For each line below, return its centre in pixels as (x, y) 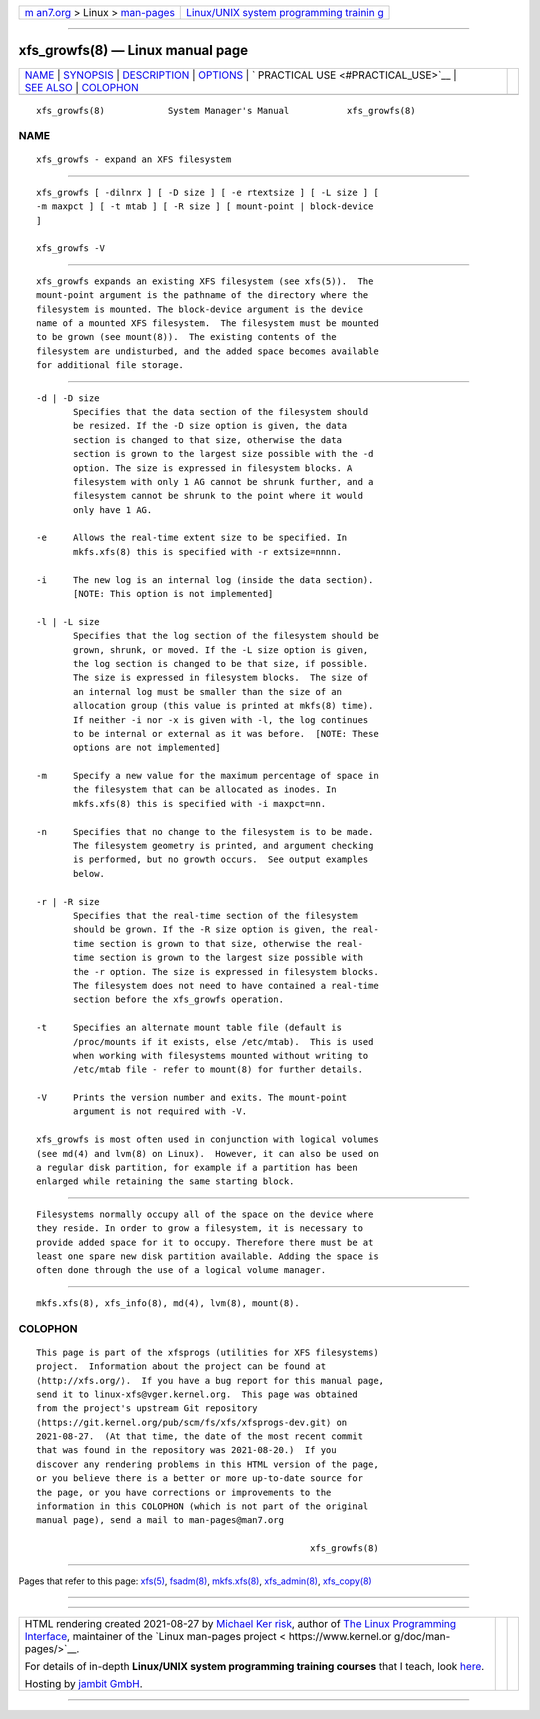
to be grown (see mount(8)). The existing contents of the (186, 337)
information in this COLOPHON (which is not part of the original (202, 1506)
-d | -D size (68, 398)
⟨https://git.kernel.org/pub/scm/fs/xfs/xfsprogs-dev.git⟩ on (192, 1422)
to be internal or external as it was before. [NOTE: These (226, 733)
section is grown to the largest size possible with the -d (223, 454)
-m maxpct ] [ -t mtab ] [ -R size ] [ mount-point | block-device (205, 206)
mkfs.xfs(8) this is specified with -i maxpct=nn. (200, 803)
